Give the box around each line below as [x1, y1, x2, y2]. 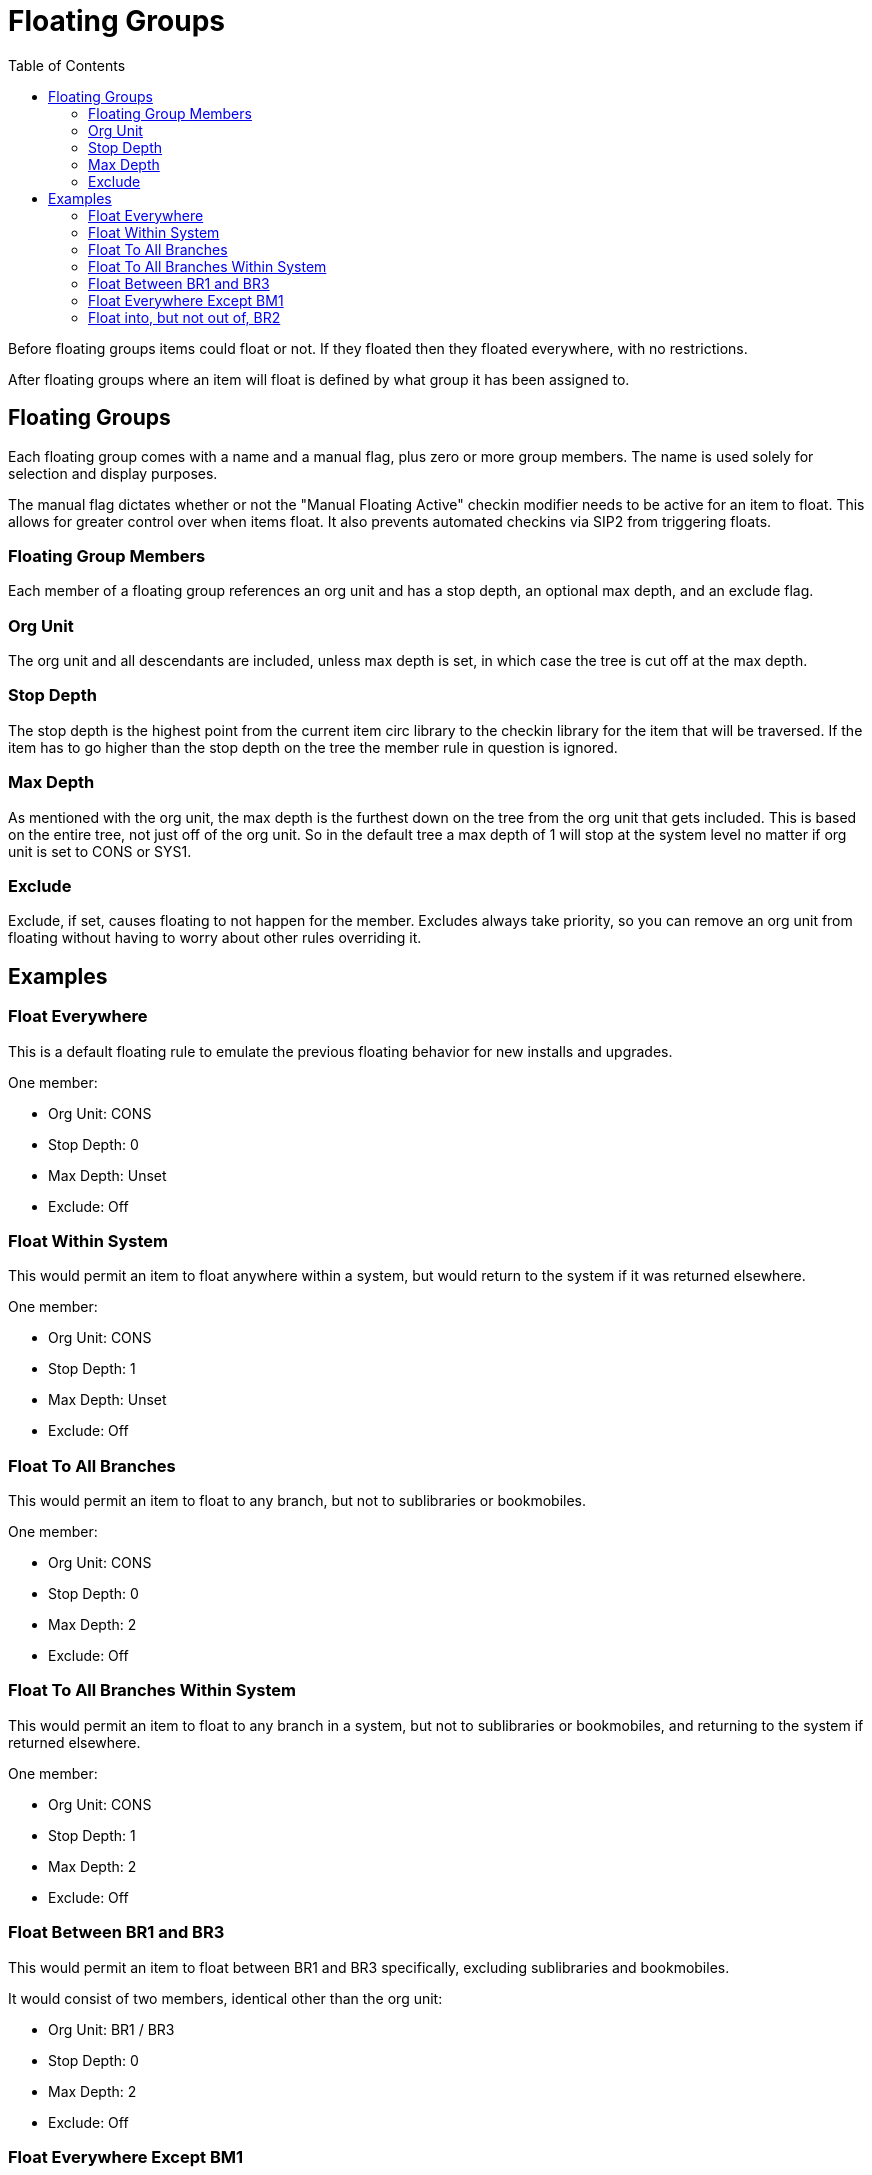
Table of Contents [8, 56, 126, 74]
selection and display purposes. [8, 464, 218, 482]
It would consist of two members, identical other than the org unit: [8, 1989, 443, 2007]
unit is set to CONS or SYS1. [8, 842, 192, 860]
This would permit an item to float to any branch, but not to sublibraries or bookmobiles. [8, 1492, 587, 1510]
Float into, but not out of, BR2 [88, 308, 281, 326]
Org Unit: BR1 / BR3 [48, 2020, 175, 2038]
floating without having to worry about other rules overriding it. [8, 929, 422, 947]
